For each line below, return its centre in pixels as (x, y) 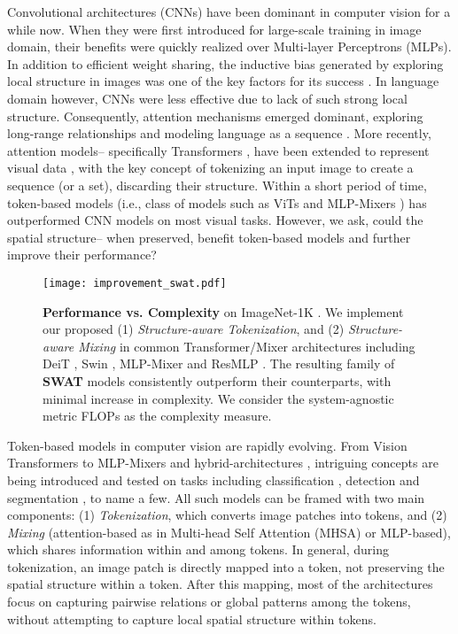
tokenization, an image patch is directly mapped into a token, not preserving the (226, 566)
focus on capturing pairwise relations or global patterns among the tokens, (209, 602)
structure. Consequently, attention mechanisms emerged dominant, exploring (215, 116)
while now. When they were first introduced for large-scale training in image (214, 29)
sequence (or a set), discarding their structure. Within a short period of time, (217, 185)
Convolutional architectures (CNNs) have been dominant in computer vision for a (229, 12)
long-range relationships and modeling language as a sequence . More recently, (219, 133)
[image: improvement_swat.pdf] (135, 283)
